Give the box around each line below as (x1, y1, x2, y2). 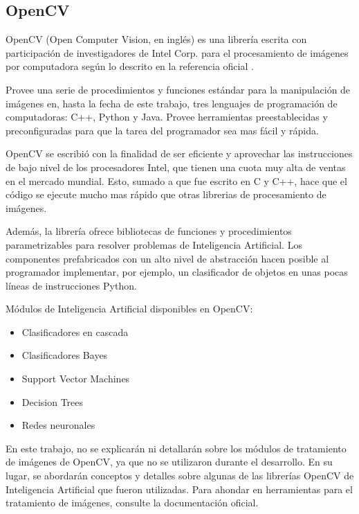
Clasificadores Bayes (21, 348, 108, 362)
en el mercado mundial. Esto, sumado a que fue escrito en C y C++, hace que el (6, 173, 347, 188)
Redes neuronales (21, 418, 95, 432)
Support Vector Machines (21, 371, 130, 386)
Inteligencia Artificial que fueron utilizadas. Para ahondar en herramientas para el (6, 481, 353, 496)
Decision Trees (21, 394, 84, 409)
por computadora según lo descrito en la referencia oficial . (6, 59, 254, 73)
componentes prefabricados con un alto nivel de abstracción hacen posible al (6, 251, 329, 265)
